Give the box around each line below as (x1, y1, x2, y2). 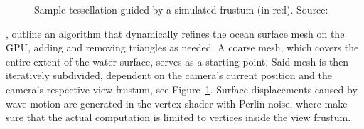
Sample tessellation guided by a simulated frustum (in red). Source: (34, 2, 328, 16)
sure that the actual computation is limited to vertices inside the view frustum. (6, 110, 351, 125)
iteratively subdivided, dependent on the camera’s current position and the (6, 68, 332, 83)
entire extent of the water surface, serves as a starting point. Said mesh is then (6, 53, 349, 68)
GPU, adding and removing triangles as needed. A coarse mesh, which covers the (6, 40, 359, 55)
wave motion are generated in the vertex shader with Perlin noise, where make (6, 96, 348, 110)
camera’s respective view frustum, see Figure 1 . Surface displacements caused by (6, 81, 358, 96)
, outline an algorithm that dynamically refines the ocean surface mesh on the (6, 26, 345, 41)
